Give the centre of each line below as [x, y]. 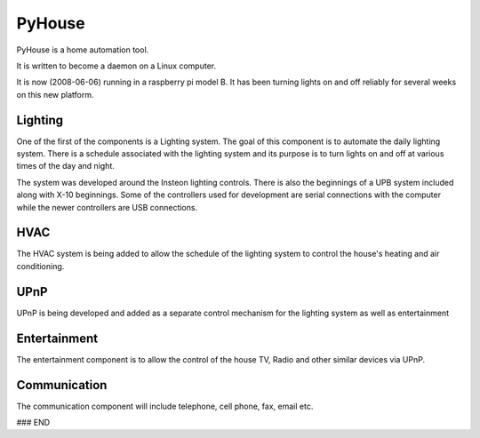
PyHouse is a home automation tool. [83, 50]
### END [33, 422]
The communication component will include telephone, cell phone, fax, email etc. [165, 406]
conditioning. [40, 266]
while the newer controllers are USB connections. [107, 207]
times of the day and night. [66, 166]
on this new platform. [55, 94]
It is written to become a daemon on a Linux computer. [116, 66]
